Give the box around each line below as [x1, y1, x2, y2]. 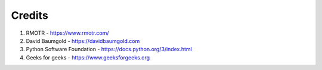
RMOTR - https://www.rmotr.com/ [26, 29, 110, 36]
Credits [11, 9, 49, 22]
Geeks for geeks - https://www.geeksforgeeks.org [26, 54, 150, 61]
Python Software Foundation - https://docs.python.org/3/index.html [26, 46, 192, 53]
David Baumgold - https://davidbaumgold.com [26, 37, 140, 44]
